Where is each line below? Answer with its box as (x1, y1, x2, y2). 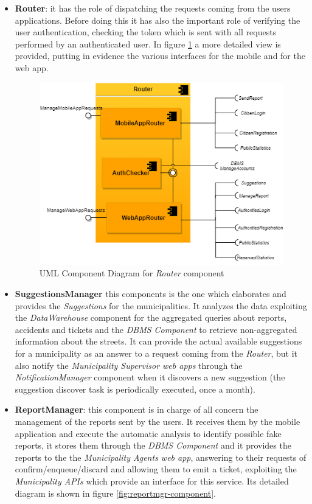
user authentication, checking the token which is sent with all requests (15, 26, 277, 38)
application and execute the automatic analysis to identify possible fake (15, 427, 282, 439)
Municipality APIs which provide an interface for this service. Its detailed (15, 474, 289, 487)
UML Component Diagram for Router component (39, 267, 224, 279)
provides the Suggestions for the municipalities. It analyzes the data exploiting (15, 299, 307, 312)
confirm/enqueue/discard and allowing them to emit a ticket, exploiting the (15, 463, 297, 475)
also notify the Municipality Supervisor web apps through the (15, 359, 243, 371)
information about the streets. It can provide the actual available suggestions (15, 335, 302, 348)
